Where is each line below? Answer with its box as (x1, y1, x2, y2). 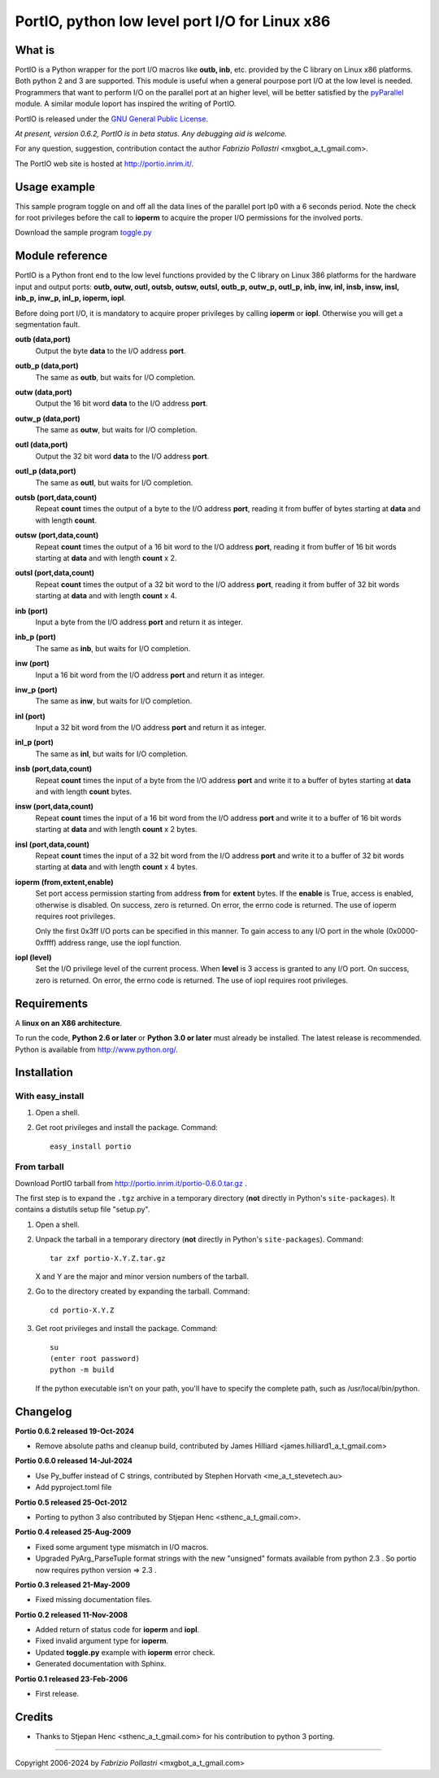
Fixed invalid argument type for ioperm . (35, 1636, 168, 1646)
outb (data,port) (15, 335, 71, 344)
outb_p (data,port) (15, 361, 79, 370)
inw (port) (15, 659, 50, 668)
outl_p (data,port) (15, 466, 76, 476)
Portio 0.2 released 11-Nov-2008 (15, 1609, 128, 1619)
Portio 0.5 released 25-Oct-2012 (15, 1497, 128, 1507)
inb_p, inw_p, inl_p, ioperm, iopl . (15, 293, 126, 303)
